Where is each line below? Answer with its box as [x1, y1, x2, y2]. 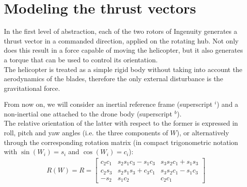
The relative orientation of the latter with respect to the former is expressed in [4, 118, 238, 128]
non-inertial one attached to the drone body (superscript [4, 108, 172, 118]
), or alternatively [177, 128, 229, 138]
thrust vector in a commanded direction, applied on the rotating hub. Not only [4, 35, 239, 45]
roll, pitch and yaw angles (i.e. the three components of [4, 128, 168, 138]
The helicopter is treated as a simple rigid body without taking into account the [4, 64, 243, 74]
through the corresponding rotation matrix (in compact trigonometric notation [4, 137, 238, 147]
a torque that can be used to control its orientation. [4, 54, 158, 64]
